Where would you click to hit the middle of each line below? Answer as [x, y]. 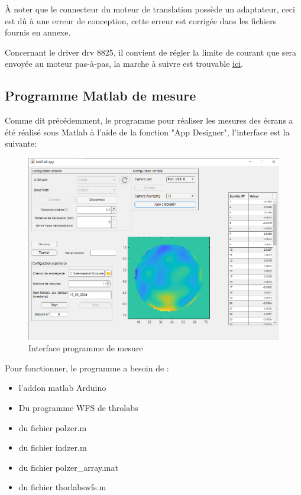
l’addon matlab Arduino [62, 388]
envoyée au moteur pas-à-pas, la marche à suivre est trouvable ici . [124, 64]
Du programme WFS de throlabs [78, 408]
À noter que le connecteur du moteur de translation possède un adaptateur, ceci [150, 9]
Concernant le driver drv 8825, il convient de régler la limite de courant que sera [151, 52]
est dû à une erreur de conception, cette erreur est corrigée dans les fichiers [141, 20]
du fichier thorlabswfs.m [62, 487]
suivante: [21, 143]
